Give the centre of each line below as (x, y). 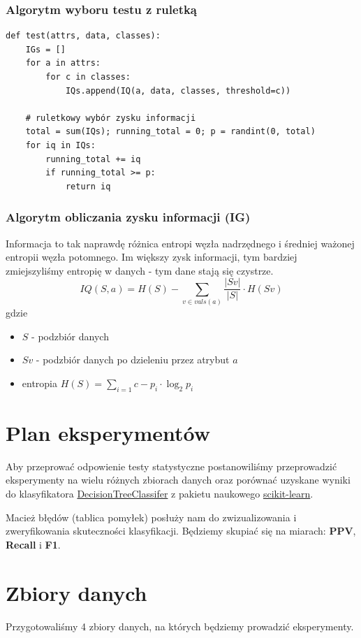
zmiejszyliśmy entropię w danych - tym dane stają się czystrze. (140, 270)
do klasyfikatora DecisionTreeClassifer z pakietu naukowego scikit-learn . (160, 494)
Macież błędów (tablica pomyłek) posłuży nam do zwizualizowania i (151, 517)
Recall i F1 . (33, 544)
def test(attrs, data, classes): (83, 36)
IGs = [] (45, 49)
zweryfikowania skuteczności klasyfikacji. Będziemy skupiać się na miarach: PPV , (181, 531)
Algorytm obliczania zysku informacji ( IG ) (128, 217)
